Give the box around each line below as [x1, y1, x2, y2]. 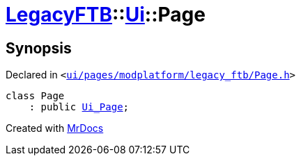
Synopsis [6, 39, 72, 57]
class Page [6, 90, 65, 102]
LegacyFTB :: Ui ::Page [6, 3, 206, 26]
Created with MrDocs [6, 122, 104, 135]
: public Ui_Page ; [29, 101, 130, 113]
